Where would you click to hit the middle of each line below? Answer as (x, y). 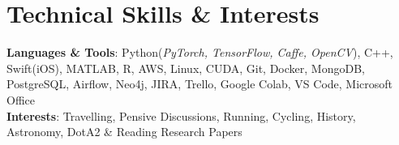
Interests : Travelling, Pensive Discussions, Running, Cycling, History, (181, 115)
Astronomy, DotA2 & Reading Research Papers (124, 132)
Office (21, 99)
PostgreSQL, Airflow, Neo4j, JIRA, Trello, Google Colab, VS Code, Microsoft (200, 84)
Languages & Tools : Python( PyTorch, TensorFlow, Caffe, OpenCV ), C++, (200, 52)
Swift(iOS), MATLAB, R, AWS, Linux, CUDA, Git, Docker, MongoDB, (186, 68)
